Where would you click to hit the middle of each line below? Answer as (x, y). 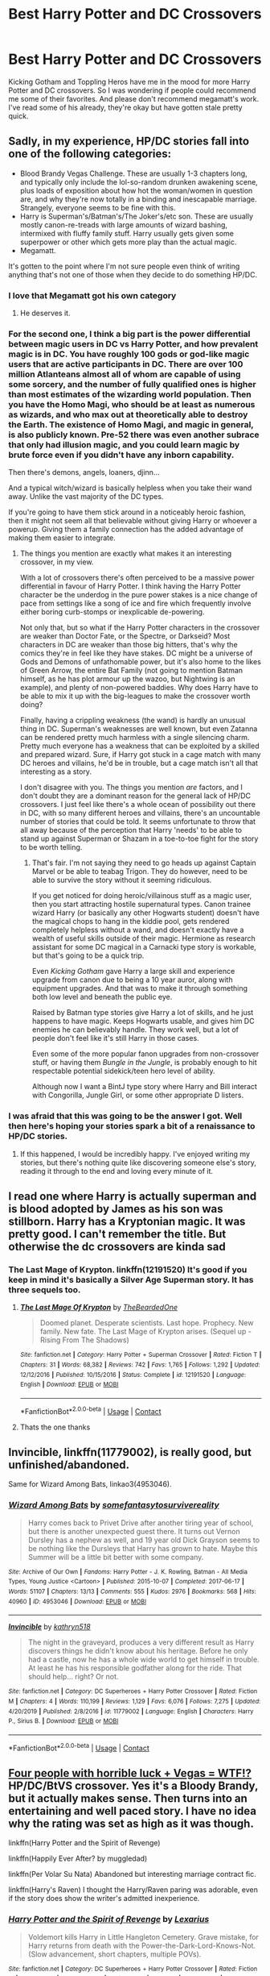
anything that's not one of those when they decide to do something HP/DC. (133, 274)
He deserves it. (45, 313)
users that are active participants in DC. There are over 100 (126, 364)
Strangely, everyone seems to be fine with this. (98, 207)
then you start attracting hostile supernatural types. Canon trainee (141, 905)
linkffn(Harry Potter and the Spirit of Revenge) (84, 1843)
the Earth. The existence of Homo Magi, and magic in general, (131, 424)
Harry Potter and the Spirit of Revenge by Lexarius (109, 1920)
